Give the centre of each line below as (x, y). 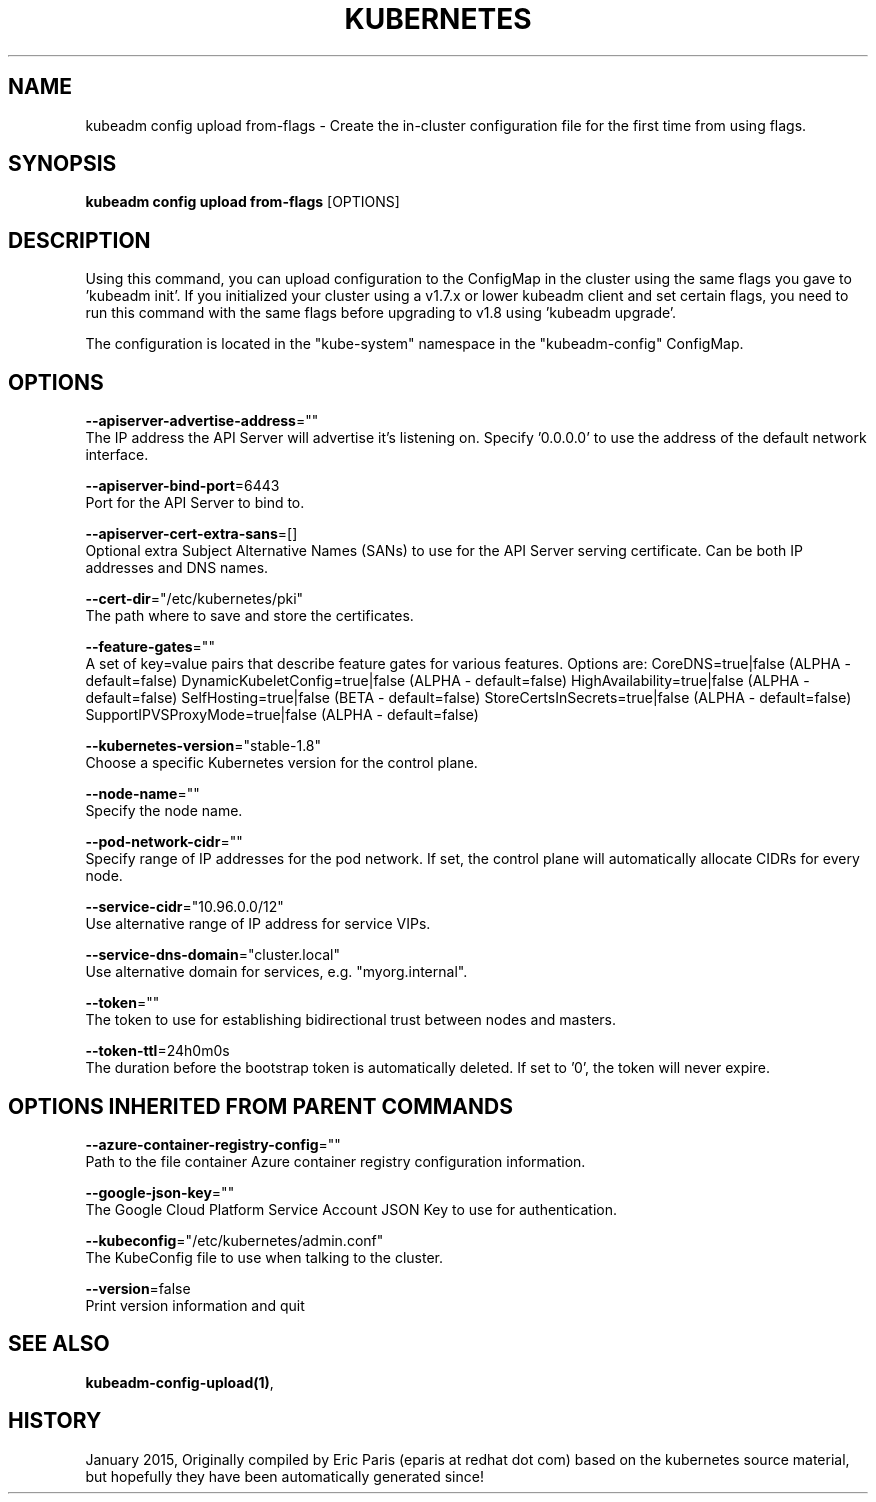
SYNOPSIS (62, 164)
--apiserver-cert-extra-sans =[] (191, 534)
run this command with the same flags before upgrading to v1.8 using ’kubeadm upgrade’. (381, 313)
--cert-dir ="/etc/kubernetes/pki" (194, 599)
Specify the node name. (164, 811)
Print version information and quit (195, 1305)
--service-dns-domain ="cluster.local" (213, 955)
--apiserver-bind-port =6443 (182, 486)
